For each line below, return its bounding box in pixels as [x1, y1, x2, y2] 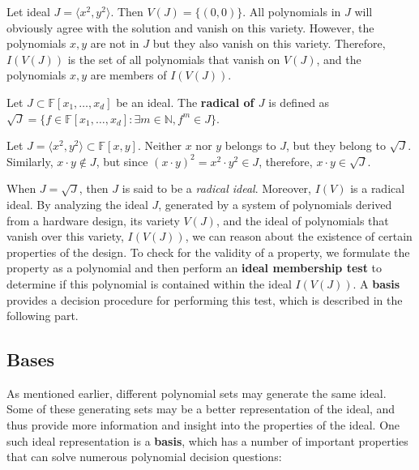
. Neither [137, 137, 182, 154]
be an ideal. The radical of [116, 93, 254, 110]
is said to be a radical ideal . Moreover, [122, 180, 312, 197]
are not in [90, 35, 139, 52]
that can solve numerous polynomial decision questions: [6, 448, 282, 465]
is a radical [350, 180, 405, 197]
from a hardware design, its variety [6, 211, 180, 229]
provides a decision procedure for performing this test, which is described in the [6, 291, 403, 308]
